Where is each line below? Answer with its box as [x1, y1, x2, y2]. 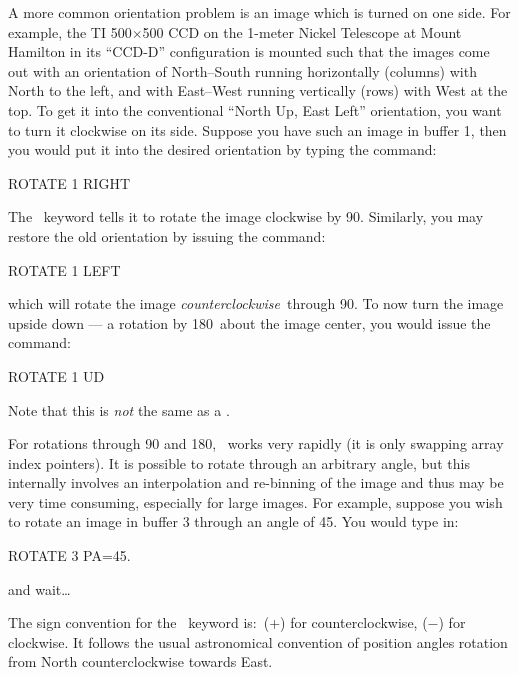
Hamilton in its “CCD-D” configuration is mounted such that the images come [8, 41, 490, 62]
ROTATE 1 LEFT [8, 259, 121, 280]
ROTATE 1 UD [8, 365, 105, 386]
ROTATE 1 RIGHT [8, 172, 131, 193]
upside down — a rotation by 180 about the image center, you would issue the [8, 312, 491, 333]
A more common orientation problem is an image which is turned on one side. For [8, 2, 511, 22]
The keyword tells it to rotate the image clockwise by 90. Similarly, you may [8, 206, 484, 227]
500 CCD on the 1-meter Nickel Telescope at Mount [142, 21, 462, 42]
